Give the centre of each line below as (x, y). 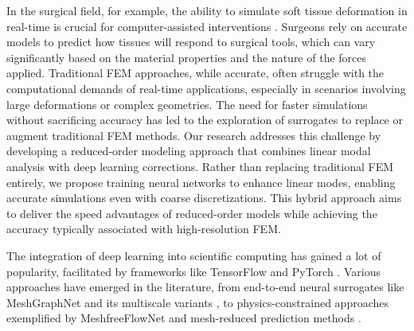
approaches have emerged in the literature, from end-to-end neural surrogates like (205, 287)
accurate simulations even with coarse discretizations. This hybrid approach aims (204, 198)
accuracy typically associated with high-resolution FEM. (144, 229)
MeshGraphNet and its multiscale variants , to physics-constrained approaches (197, 302)
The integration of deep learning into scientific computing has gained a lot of (194, 255)
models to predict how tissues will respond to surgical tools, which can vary (191, 42)
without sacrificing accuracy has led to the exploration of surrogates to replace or (205, 120)
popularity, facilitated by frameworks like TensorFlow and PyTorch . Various (193, 271)
